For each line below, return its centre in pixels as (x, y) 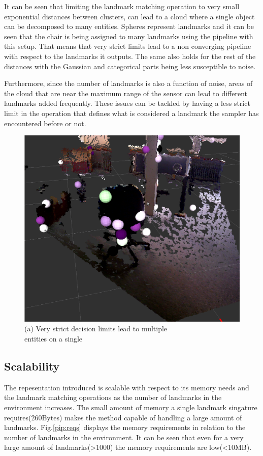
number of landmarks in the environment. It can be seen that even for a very (124, 437)
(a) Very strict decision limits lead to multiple (96, 329)
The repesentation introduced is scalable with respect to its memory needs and (127, 387)
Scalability (32, 366)
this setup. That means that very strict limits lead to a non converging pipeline (128, 46)
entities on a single (54, 338)
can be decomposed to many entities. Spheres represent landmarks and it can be (129, 26)
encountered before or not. (45, 123)
